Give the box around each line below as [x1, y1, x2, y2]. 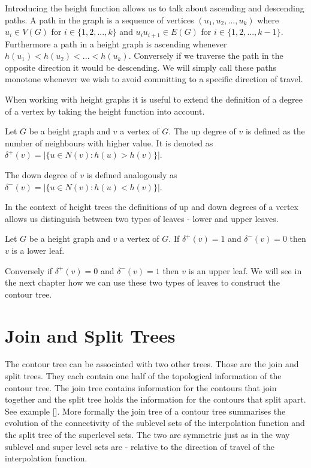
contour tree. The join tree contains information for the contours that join [5, 381, 277, 394]
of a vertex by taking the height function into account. [5, 104, 205, 117]
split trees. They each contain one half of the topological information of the [5, 370, 282, 382]
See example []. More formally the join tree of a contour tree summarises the [5, 404, 286, 417]
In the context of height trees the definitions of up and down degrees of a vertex [5, 200, 298, 213]
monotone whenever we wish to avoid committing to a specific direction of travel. [5, 73, 303, 85]
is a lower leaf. [11, 244, 65, 256]
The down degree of [5, 168, 77, 181]
